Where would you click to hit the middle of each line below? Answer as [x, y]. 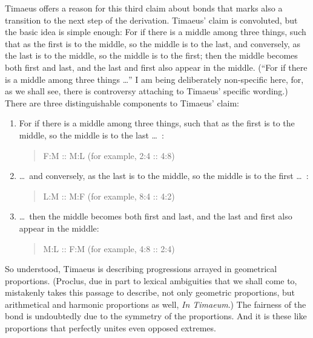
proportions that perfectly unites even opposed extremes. [110, 328]
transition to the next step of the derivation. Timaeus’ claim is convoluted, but [151, 20]
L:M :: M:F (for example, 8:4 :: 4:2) [109, 196]
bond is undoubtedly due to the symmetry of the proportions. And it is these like [156, 316]
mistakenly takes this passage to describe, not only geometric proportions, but [150, 292]
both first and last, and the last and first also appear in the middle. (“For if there [156, 67]
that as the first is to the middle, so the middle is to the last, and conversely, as [153, 43]
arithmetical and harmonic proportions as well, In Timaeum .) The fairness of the [156, 304]
